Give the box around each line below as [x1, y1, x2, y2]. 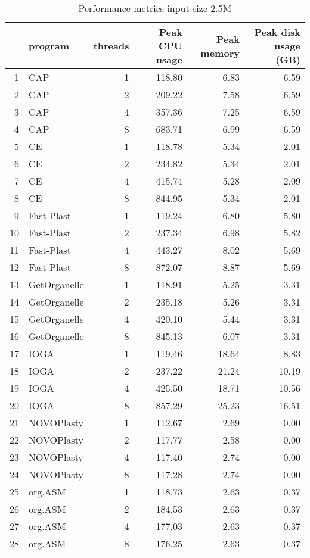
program [29, 39, 70, 52]
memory [200, 45, 240, 60]
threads [93, 39, 129, 52]
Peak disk [254, 25, 300, 39]
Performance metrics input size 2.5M [78, 1, 232, 15]
